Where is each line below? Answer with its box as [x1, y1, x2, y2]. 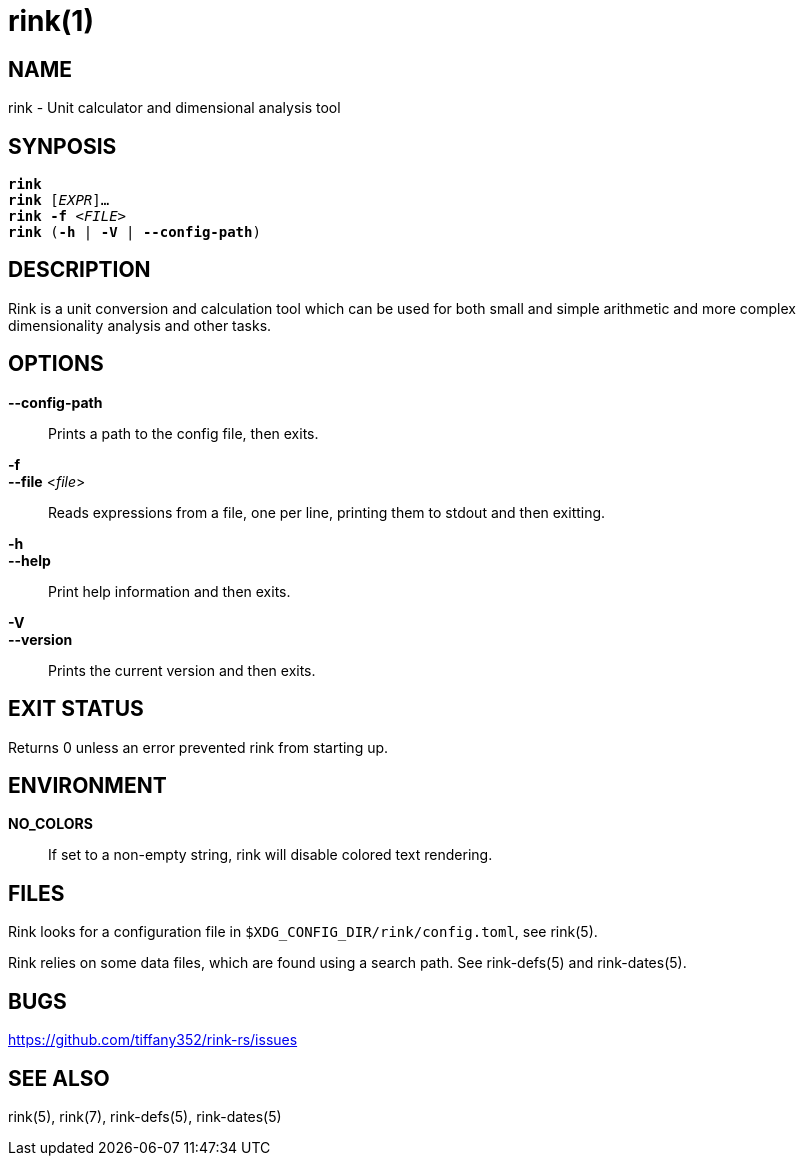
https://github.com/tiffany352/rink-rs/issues [8, 1031, 298, 1049]
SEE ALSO [8, 1065, 110, 1091]
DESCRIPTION [8, 257, 151, 283]
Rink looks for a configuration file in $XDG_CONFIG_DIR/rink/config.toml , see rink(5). [8, 923, 598, 941]
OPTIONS [8, 351, 104, 377]
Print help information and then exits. [48, 582, 291, 600]
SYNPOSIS [8, 133, 117, 159]
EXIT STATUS [8, 696, 144, 722]
